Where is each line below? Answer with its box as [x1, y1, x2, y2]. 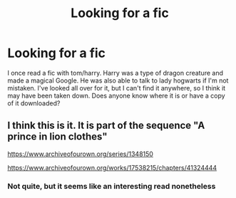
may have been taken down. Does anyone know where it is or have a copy [7, 91, 226, 100]
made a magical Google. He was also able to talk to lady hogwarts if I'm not [7, 76, 229, 85]
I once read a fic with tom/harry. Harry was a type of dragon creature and [7, 68, 223, 77]
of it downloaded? [7, 98, 61, 108]
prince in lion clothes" [7, 130, 108, 143]
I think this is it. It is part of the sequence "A [7, 120, 205, 132]
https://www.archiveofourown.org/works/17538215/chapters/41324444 [7, 163, 217, 172]
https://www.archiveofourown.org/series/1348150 [7, 150, 153, 158]
